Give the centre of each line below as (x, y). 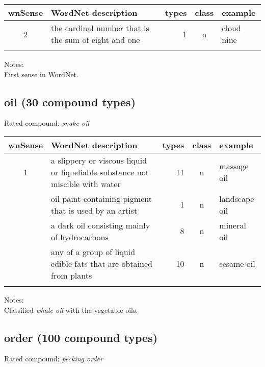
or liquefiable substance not (100, 172)
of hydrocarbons (80, 237)
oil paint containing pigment (101, 198)
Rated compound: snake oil (47, 123)
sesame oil (237, 263)
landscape (237, 198)
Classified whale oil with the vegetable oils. (71, 309)
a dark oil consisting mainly (101, 225)
